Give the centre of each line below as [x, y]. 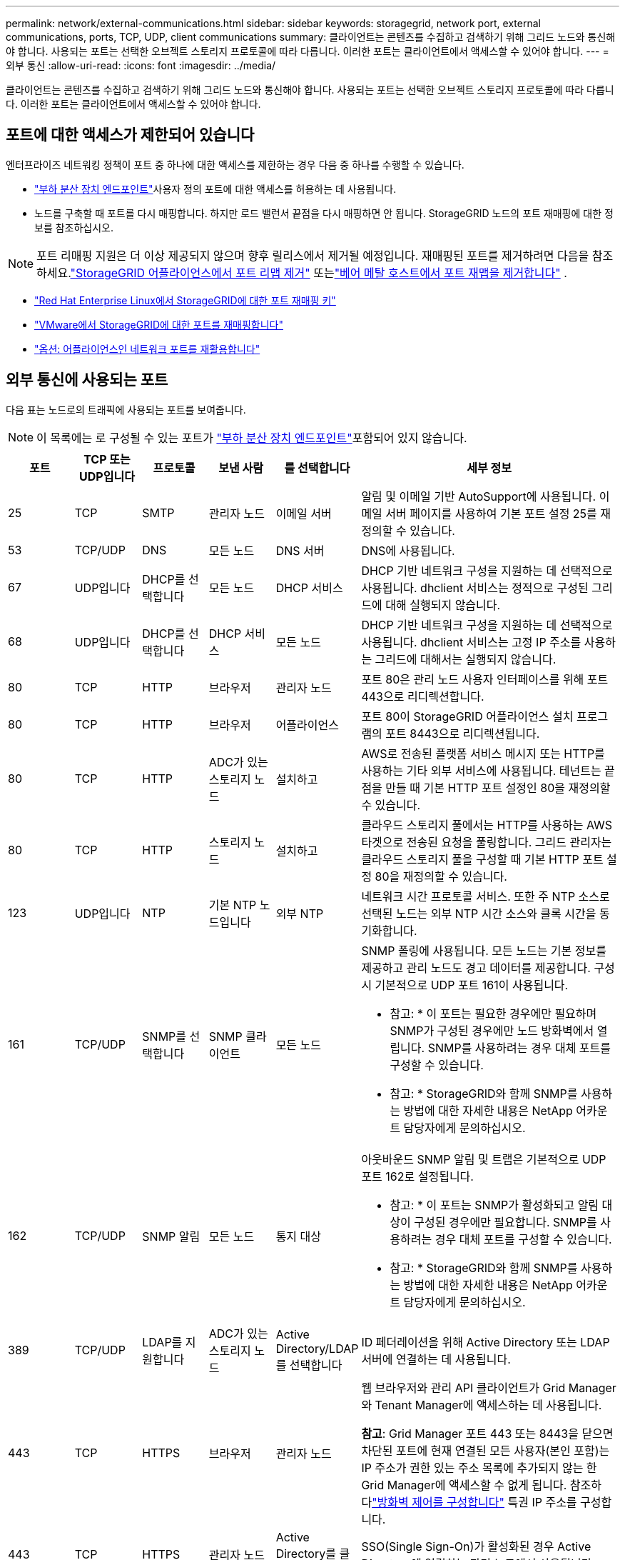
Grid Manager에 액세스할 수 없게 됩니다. [464, 1485]
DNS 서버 [300, 550]
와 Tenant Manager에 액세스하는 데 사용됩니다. [482, 1405]
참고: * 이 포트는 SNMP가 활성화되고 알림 [494, 1205]
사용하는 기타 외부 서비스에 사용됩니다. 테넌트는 [481, 770]
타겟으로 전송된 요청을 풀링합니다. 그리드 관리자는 [487, 842]
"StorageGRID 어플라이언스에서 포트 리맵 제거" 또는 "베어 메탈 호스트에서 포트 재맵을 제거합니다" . [319, 272]
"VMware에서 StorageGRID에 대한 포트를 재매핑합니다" [159, 324]
